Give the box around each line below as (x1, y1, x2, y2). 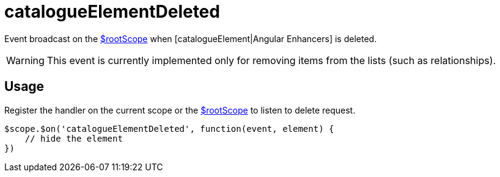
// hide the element (24, 133, 123, 143)
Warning (6, 54, 45, 67)
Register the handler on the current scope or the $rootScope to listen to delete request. (4, 104, 356, 115)
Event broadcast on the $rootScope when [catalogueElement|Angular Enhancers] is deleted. (4, 33, 377, 44)
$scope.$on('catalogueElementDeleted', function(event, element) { (4, 123, 334, 134)
